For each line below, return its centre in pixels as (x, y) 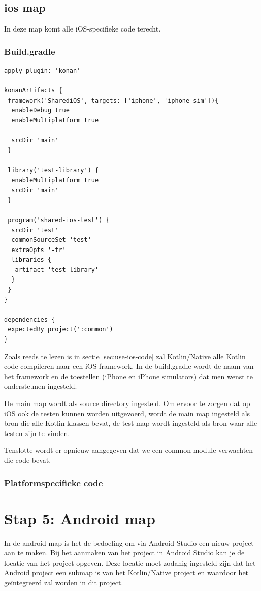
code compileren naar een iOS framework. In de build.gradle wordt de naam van (129, 366)
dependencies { (30, 319)
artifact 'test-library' (57, 270)
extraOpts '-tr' (39, 250)
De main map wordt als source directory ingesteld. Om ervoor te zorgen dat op (127, 403)
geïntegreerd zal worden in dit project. (64, 582)
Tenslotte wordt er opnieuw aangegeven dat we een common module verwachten (129, 450)
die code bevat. (28, 460)
